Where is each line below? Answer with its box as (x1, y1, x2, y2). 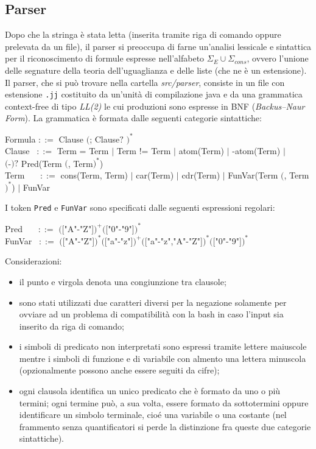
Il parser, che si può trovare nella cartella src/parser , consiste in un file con (5, 76, 285, 88)
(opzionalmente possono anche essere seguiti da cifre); (19, 364, 220, 377)
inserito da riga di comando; (19, 319, 124, 332)
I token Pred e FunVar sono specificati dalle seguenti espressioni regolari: (5, 201, 275, 214)
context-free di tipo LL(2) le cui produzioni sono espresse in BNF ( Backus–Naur (5, 99, 305, 112)
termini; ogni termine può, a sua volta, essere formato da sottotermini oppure (19, 396, 309, 409)
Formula (5, 132, 36, 145)
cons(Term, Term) (60, 168, 128, 181)
